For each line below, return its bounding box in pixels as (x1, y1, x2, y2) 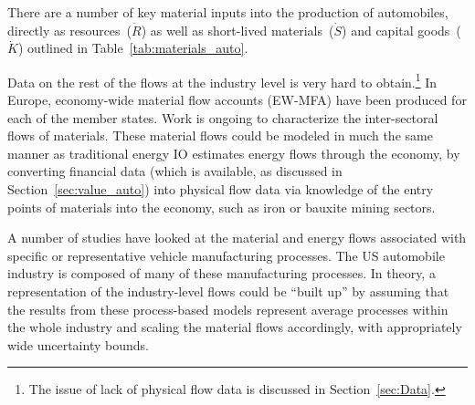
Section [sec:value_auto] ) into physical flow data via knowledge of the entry (7, 180, 434, 198)
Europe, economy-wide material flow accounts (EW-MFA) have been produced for (7, 90, 467, 109)
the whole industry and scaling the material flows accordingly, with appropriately (7, 317, 462, 337)
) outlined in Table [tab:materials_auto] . (17, 38, 248, 57)
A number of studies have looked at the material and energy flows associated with (7, 228, 467, 247)
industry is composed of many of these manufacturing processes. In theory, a (7, 264, 436, 283)
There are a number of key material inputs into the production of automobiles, (7, 3, 449, 21)
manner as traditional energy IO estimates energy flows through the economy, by (7, 143, 460, 162)
